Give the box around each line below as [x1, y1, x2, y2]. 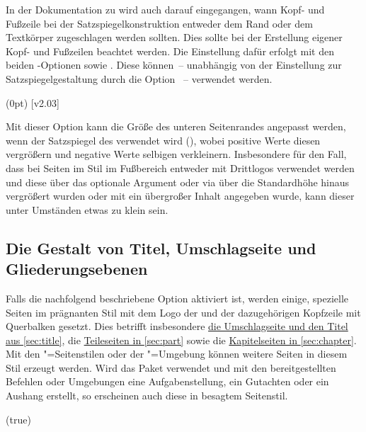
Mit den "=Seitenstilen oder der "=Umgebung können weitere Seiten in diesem [6, 346, 348, 361]
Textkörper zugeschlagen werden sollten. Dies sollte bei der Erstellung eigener [6, 30, 343, 45]
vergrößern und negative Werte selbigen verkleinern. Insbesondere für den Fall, [6, 147, 347, 161]
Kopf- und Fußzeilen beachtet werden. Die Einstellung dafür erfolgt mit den [6, 43, 334, 58]
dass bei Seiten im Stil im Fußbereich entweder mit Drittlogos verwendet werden [6, 160, 355, 175]
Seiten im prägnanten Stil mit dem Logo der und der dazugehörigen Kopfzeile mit [6, 305, 361, 319]
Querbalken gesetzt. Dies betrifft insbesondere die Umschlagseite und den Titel [6, 319, 348, 334]
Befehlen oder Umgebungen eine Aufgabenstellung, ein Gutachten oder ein [6, 374, 329, 389]
